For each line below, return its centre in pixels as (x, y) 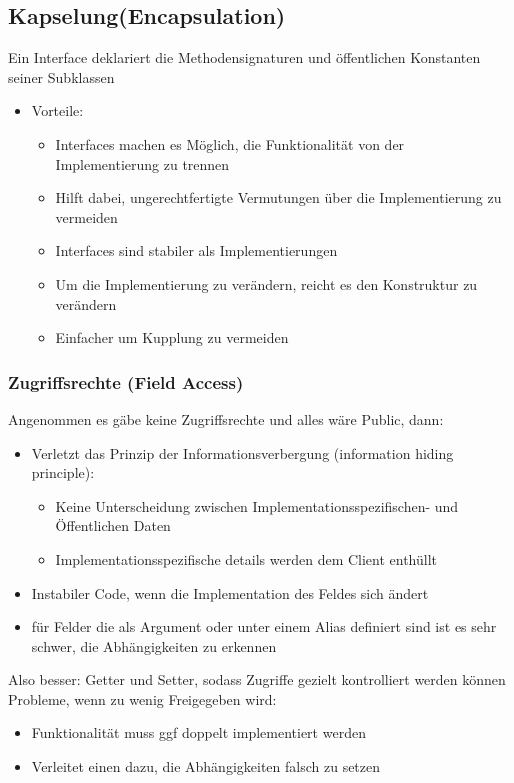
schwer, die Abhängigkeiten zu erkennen (154, 645)
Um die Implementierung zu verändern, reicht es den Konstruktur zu (266, 283)
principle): (63, 472)
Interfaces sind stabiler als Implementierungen (196, 250)
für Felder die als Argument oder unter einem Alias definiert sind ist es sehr (264, 626)
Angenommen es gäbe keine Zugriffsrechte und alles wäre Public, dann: (226, 418)
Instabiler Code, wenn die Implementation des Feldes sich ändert (230, 592)
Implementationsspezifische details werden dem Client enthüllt (246, 558)
